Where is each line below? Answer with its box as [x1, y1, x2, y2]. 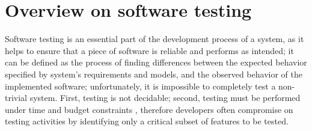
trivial [5, 91, 28, 104]
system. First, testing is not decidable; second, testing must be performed [29, 91, 301, 104]
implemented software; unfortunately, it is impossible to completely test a [5, 79, 276, 92]
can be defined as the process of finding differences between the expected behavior [5, 56, 307, 69]
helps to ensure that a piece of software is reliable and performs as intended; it [5, 44, 294, 56]
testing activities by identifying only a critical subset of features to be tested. [5, 115, 289, 127]
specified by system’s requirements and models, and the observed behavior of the [5, 67, 302, 80]
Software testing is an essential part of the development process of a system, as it [5, 32, 304, 45]
